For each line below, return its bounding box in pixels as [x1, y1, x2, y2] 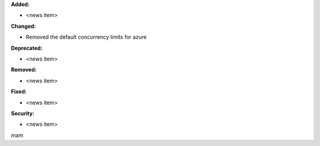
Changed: [11, 23, 36, 30]
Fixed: [11, 88, 27, 95]
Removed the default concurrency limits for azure [25, 33, 147, 41]
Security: [11, 110, 35, 117]
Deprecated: [11, 45, 43, 52]
